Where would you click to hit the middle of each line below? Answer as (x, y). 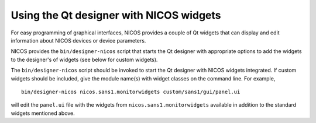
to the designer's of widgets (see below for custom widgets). (84, 59)
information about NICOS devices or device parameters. (78, 40)
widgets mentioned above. (43, 113)
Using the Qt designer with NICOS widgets (116, 15)
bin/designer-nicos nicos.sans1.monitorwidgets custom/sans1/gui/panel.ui (131, 92)
